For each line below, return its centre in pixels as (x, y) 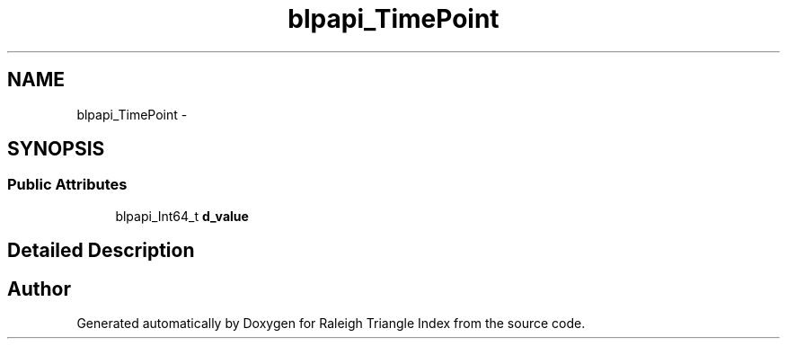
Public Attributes (67, 185)
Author (39, 288)
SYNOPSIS (56, 149)
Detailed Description (101, 251)
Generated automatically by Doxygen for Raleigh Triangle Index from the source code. (331, 324)
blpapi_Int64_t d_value (182, 216)
